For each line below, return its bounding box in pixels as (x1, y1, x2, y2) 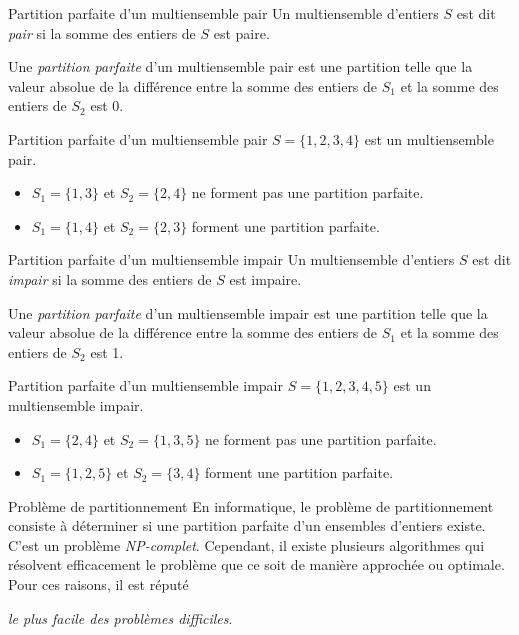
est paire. (213, 22, 270, 43)
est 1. (90, 341, 124, 362)
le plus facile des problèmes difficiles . (8, 607, 233, 628)
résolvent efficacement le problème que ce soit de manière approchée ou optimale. (8, 554, 505, 575)
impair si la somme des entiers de (8, 268, 212, 289)
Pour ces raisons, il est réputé (8, 574, 189, 595)
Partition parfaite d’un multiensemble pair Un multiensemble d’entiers (8, 3, 439, 23)
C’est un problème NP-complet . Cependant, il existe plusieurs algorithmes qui (8, 534, 485, 555)
